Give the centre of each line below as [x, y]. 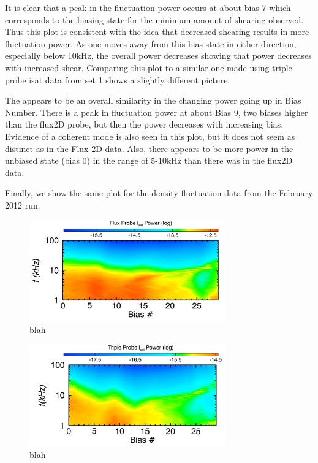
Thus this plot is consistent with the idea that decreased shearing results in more [157, 32]
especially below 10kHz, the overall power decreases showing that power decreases [158, 55]
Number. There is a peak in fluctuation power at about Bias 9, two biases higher [157, 112]
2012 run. [23, 205]
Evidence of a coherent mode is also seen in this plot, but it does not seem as [150, 136]
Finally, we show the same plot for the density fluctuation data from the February [159, 193]
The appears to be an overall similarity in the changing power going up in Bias [153, 100]
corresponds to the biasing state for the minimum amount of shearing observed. [154, 19]
